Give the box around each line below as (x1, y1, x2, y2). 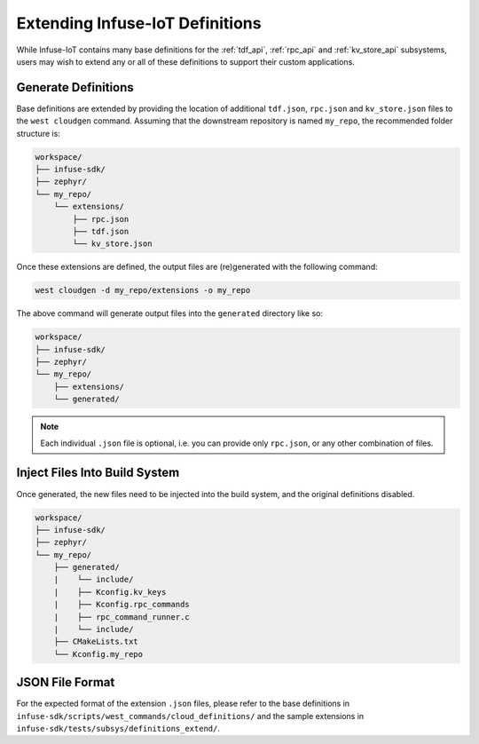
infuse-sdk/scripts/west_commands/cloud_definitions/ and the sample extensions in (16, 710, 365, 721)
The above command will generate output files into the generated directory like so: (16, 308, 324, 319)
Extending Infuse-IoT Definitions (16, 13, 262, 33)
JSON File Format (16, 675, 115, 690)
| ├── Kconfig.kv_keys (53, 587, 167, 597)
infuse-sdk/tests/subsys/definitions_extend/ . (16, 724, 221, 734)
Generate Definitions (16, 80, 135, 95)
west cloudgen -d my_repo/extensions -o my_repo (35, 285, 251, 296)
